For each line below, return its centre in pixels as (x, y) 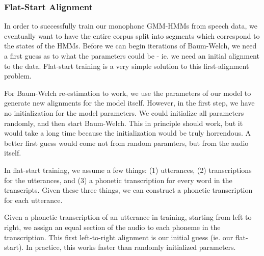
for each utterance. (33, 200)
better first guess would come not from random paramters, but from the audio (126, 143)
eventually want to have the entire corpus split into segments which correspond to (132, 35)
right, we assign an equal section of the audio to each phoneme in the (112, 227)
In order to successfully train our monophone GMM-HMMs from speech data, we (131, 26)
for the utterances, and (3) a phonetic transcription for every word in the (118, 180)
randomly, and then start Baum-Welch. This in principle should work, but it (124, 123)
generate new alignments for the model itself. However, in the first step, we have (129, 103)
